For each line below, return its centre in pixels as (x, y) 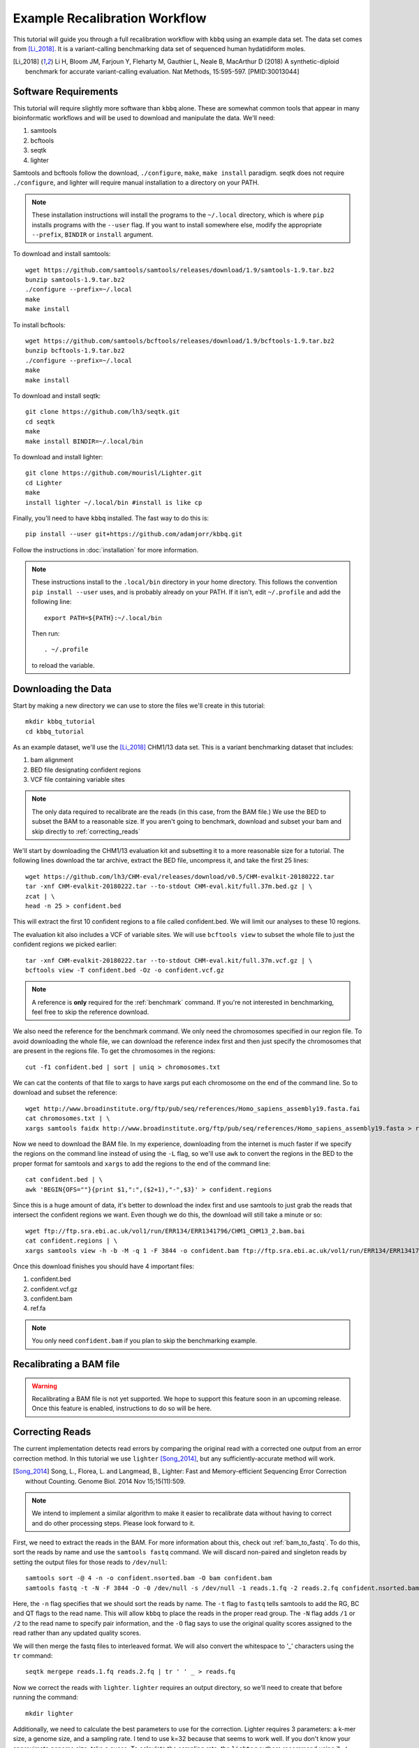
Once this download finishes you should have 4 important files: (104, 1266)
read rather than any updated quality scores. (77, 1633)
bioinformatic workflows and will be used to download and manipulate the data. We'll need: (144, 118)
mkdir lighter (49, 1713)
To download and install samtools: (62, 254)
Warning (44, 1386)
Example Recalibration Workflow (110, 18)
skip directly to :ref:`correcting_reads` (86, 831)
